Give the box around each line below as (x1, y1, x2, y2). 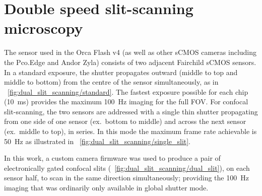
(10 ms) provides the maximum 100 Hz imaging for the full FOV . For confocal (4, 96, 248, 107)
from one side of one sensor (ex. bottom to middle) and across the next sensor (4, 116, 246, 126)
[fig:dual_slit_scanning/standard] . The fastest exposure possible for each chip (8, 86, 248, 97)
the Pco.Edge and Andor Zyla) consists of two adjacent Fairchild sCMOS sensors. (4, 56, 256, 67)
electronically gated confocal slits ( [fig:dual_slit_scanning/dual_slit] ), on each (4, 162, 250, 173)
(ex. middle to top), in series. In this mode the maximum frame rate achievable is (4, 126, 257, 137)
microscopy (4, 18, 83, 38)
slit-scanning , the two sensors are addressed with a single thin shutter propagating (4, 106, 258, 116)
